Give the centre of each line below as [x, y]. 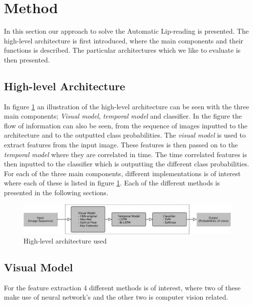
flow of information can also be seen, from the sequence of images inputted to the [126, 125]
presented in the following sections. [56, 193]
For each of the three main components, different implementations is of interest [122, 173]
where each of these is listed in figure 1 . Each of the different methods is [112, 183]
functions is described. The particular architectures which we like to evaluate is [122, 50]
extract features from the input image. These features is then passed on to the [121, 145]
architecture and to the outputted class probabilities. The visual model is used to [125, 135]
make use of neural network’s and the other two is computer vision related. [116, 297]
